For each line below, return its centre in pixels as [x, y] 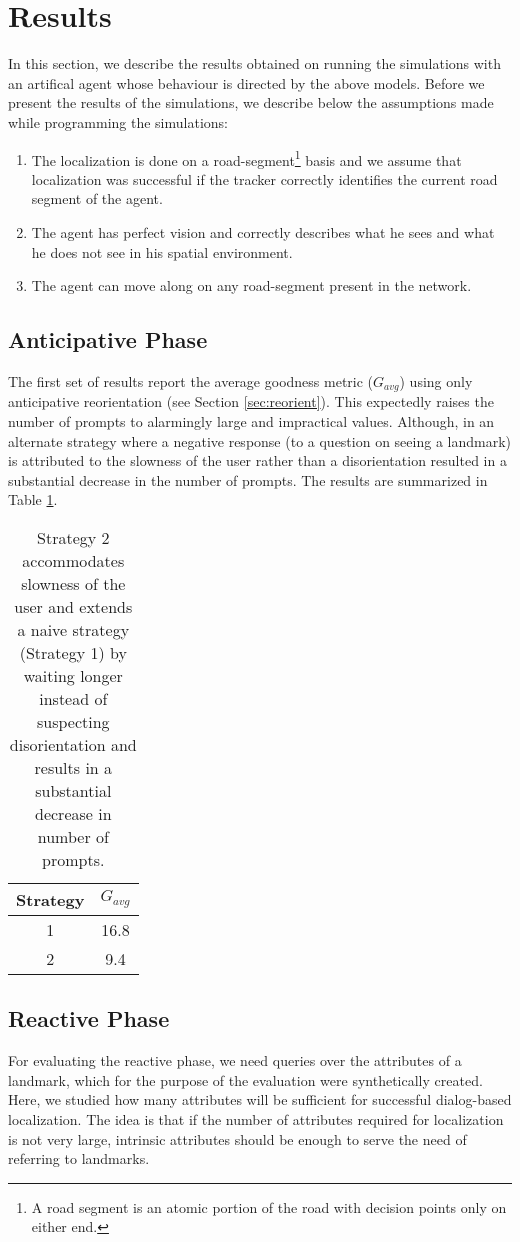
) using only [436, 380]
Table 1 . [33, 499]
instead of [73, 698]
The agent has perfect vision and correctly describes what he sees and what [263, 231]
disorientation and [73, 744]
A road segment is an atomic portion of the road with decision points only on [269, 1206]
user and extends [73, 606]
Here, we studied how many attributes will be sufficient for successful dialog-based [260, 1099]
